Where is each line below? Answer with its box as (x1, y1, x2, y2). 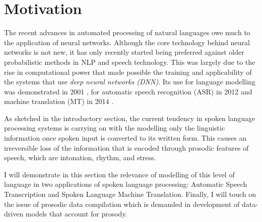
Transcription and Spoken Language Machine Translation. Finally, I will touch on (4, 189, 256, 199)
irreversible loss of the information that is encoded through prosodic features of (4, 142, 249, 153)
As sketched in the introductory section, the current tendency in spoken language (4, 113, 255, 123)
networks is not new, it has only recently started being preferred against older (4, 47, 244, 57)
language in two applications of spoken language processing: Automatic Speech (4, 179, 247, 189)
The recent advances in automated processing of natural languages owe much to (4, 27, 250, 38)
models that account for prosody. (25, 208, 127, 219)
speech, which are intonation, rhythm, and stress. (4, 152, 156, 163)
